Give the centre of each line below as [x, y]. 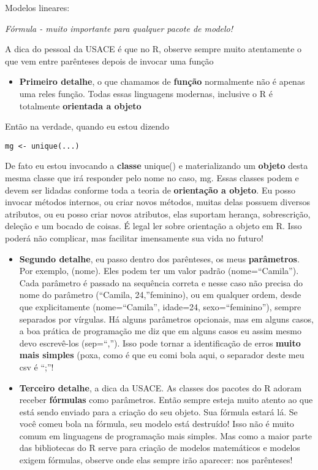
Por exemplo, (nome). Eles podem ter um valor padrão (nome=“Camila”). [159, 271]
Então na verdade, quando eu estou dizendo [87, 126]
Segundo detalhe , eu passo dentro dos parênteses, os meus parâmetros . [159, 258]
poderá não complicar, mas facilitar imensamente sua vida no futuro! [134, 237]
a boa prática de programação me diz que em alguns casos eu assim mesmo [160, 331]
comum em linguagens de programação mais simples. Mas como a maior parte [166, 435]
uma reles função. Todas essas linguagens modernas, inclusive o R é [146, 93]
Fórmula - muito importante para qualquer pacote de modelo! [119, 28]
